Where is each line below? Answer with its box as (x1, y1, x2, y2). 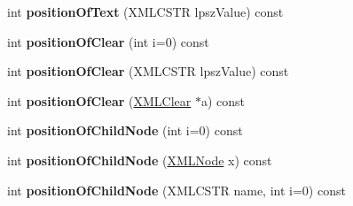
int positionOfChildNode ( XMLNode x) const (7, 150, 272, 169)
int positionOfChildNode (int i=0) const (7, 121, 243, 140)
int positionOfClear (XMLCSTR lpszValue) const (7, 62, 289, 80)
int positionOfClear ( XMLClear (7, 91, 192, 110)
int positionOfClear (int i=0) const (7, 32, 209, 50)
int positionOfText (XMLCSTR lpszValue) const (7, 3, 284, 20)
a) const (200, 91, 245, 110)
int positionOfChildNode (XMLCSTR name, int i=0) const (7, 180, 346, 199)
